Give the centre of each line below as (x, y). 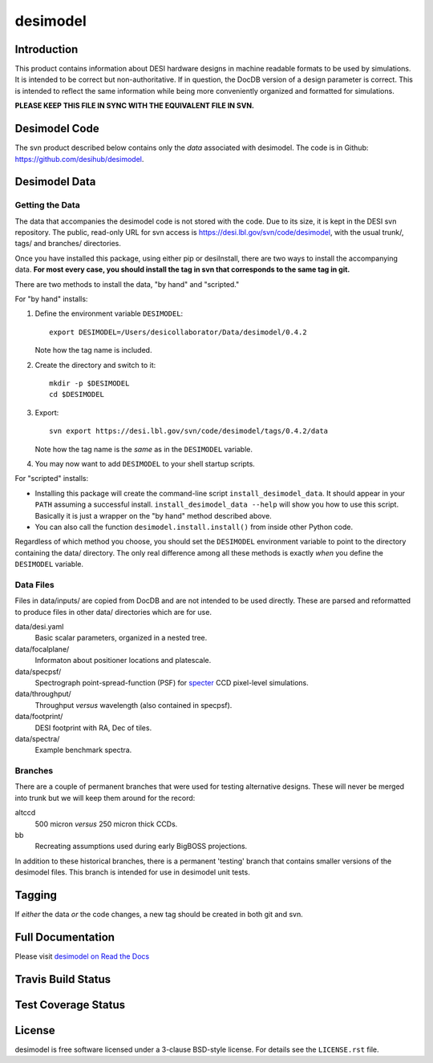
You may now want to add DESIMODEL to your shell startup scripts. (145, 463)
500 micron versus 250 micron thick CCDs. (106, 824)
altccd (25, 813)
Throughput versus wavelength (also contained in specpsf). (134, 705)
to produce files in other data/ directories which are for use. (113, 612)
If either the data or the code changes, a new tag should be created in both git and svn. (159, 915)
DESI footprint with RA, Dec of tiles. (93, 728)
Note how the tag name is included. (93, 350)
